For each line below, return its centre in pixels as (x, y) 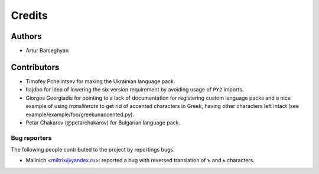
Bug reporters (31, 137)
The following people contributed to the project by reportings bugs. (93, 150)
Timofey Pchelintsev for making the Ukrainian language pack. (100, 81)
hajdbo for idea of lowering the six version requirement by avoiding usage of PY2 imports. (135, 90)
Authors (26, 36)
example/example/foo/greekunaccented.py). (80, 114)
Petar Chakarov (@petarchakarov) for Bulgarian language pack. (103, 122)
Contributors (35, 67)
